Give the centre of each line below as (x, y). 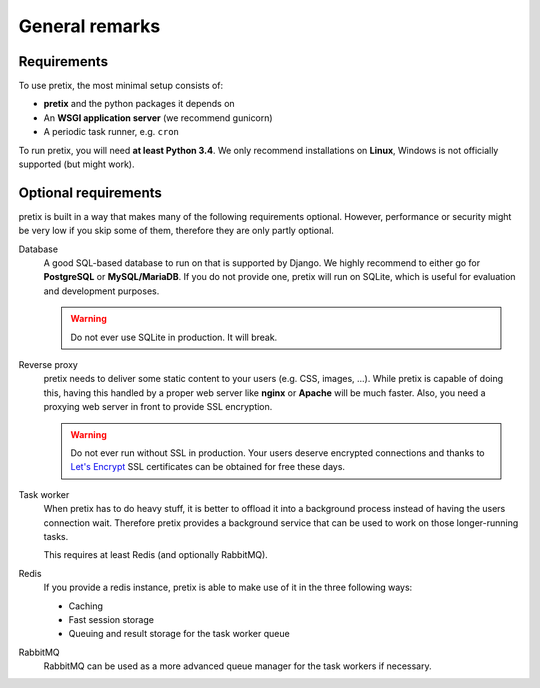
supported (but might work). (76, 164)
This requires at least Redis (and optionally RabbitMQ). (156, 555)
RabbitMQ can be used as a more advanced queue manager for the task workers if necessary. (237, 666)
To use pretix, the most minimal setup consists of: (121, 86)
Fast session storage (111, 619)
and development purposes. (101, 291)
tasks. (56, 536)
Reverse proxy (48, 365)
